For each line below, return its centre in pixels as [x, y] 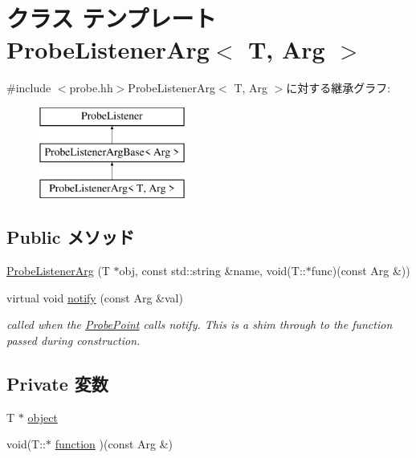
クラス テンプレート [112, 18]
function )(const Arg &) [114, 444]
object [43, 417]
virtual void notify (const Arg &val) [95, 297]
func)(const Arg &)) [361, 271]
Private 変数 [57, 383]
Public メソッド [71, 237]
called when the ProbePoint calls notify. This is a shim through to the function [200, 324]
